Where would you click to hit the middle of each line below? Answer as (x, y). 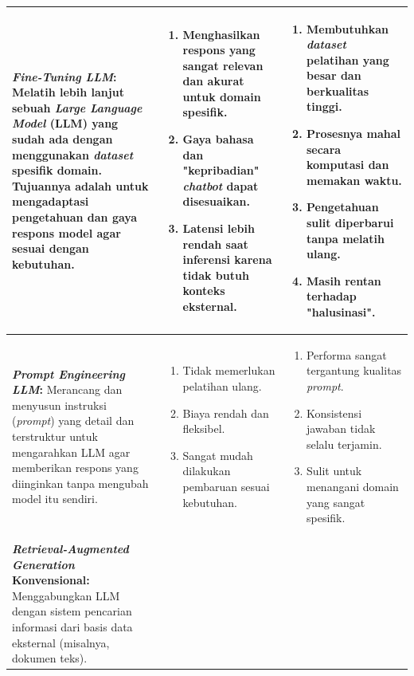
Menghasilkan (221, 34)
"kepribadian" (221, 170)
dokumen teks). (50, 658)
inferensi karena (227, 259)
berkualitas (338, 90)
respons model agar (66, 232)
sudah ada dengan (62, 139)
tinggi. (324, 106)
